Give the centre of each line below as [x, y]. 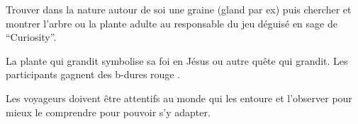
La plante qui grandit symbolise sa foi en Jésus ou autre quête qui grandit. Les [177, 60]
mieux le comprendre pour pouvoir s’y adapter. [108, 112]
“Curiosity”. [31, 37]
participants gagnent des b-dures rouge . [93, 74]
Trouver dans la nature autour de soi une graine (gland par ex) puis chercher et [179, 9]
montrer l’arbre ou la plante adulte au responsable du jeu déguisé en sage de [172, 23]
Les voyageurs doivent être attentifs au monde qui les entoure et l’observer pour [179, 98]
